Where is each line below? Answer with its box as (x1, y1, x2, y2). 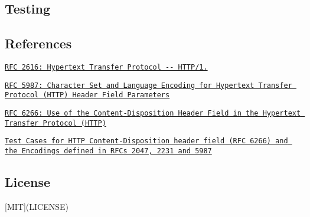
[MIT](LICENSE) (5, 200, 68, 212)
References (5, 34, 72, 52)
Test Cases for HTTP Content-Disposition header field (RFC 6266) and (5, 137, 288, 146)
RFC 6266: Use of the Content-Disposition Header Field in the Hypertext (5, 108, 301, 117)
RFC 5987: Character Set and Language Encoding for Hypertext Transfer (5, 81, 292, 90)
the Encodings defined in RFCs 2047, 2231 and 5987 (5, 146, 212, 155)
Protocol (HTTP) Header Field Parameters (5, 91, 170, 100)
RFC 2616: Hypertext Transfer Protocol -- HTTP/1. (5, 63, 208, 71)
